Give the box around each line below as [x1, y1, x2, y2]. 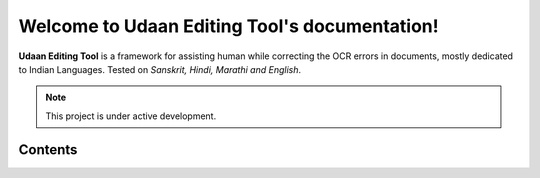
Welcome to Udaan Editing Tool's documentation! [18, 15, 439, 37]
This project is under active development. [45, 110, 217, 122]
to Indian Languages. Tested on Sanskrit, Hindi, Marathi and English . [18, 63, 302, 75]
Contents [18, 141, 78, 158]
